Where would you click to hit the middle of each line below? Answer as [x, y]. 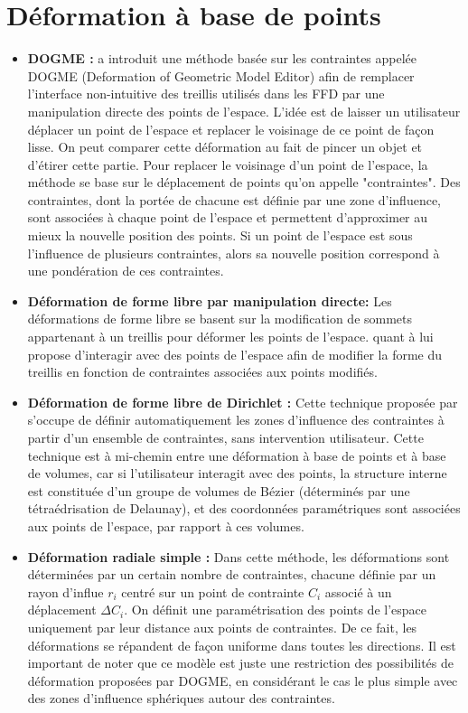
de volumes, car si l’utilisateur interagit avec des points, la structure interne [237, 473]
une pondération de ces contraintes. [126, 271]
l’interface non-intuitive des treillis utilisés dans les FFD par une [206, 94]
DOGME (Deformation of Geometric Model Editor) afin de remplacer [221, 75]
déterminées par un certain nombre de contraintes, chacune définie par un [232, 574]
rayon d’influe [66, 591]
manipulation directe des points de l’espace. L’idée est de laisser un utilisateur [244, 111]
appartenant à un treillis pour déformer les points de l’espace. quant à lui [230, 337]
